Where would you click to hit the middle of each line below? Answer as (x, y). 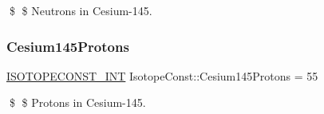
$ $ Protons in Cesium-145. (77, 102)
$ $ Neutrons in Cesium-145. (81, 10)
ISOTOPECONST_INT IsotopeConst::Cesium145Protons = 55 (162, 75)
